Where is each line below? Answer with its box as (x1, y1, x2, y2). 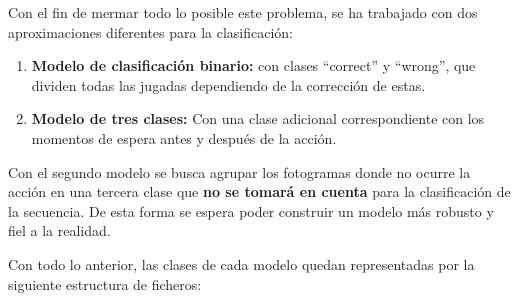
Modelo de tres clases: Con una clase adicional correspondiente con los (31, 108, 485, 129)
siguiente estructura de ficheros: (8, 273, 202, 294)
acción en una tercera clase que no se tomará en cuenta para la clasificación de (8, 181, 511, 202)
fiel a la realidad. (8, 220, 111, 241)
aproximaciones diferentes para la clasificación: (8, 21, 294, 42)
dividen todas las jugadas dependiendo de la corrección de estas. (31, 74, 426, 95)
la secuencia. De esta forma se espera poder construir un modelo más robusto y (8, 200, 494, 221)
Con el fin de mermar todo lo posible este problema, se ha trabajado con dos (8, 2, 478, 22)
